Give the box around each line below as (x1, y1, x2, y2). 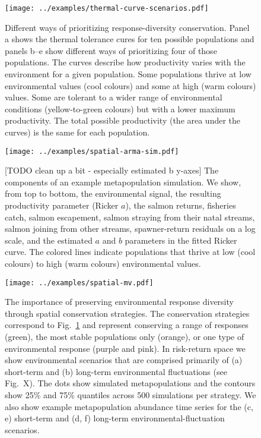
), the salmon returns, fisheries (125, 199, 236, 212)
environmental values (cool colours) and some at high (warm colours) (5, 79, 256, 92)
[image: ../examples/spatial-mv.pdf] (5, 278, 154, 287)
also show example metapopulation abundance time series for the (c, (5, 400, 253, 412)
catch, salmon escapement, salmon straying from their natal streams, (5, 210, 255, 223)
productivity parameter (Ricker (5, 199, 119, 212)
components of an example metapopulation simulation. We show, (5, 175, 241, 188)
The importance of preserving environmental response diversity (5, 295, 234, 308)
